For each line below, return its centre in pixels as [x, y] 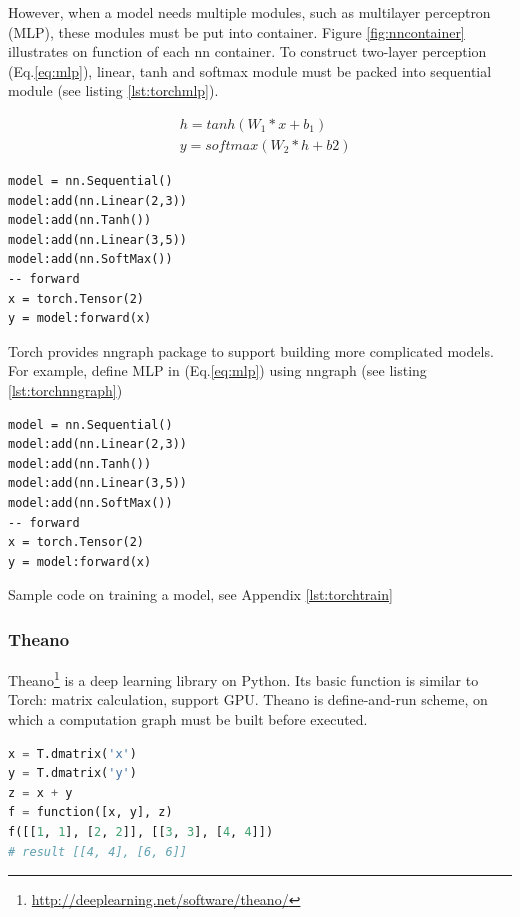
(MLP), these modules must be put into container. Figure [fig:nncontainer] [236, 31]
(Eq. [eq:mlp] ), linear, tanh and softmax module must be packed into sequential [250, 70]
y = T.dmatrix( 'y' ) [72, 773]
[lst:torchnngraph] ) [65, 389]
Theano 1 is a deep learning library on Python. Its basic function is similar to [243, 678]
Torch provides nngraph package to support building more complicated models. [251, 350]
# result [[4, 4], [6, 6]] [97, 851]
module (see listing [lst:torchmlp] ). [113, 90]
